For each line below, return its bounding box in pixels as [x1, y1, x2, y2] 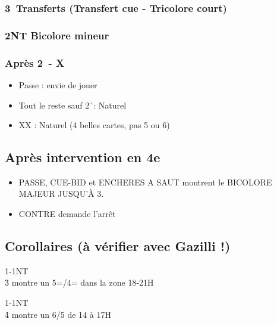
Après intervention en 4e [5, 148, 160, 166]
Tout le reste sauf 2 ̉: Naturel [18, 98, 127, 111]
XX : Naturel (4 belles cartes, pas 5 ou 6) [18, 119, 170, 131]
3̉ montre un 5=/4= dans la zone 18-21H [5, 276, 154, 289]
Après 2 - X [5, 55, 65, 70]
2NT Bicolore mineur [5, 27, 109, 42]
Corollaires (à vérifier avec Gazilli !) [5, 237, 231, 255]
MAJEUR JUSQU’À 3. [18, 187, 104, 200]
